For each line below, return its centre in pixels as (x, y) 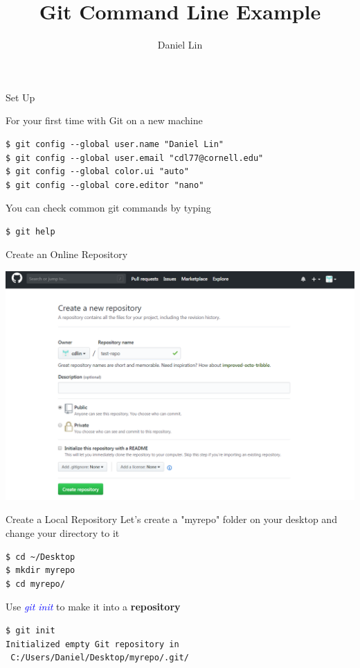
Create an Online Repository (67, 254)
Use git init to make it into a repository (93, 607)
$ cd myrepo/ (35, 584)
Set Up (20, 97)
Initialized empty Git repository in (92, 644)
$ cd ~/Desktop (40, 557)
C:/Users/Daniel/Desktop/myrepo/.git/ (100, 658)
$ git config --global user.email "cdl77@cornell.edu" (135, 158)
